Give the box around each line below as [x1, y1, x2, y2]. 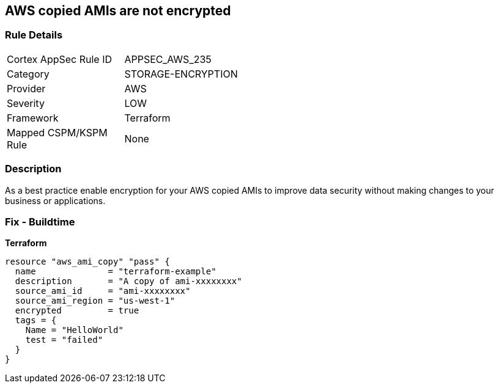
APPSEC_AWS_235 [124, 53, 212, 65]
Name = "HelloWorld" [25, 325, 124, 335]
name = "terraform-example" [15, 266, 216, 277]
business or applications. [5, 195, 106, 206]
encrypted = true [15, 306, 139, 316]
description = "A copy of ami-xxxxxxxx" [15, 276, 242, 287]
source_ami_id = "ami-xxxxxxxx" [15, 286, 191, 296]
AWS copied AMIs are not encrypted [5, 3, 231, 18]
